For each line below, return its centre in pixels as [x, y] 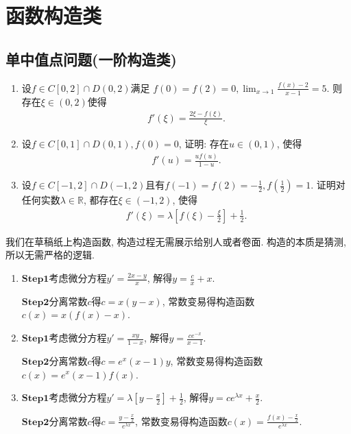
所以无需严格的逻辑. [50, 255]
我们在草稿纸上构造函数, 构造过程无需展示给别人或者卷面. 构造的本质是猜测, [176, 241]
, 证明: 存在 [204, 144]
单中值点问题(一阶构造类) [91, 59]
